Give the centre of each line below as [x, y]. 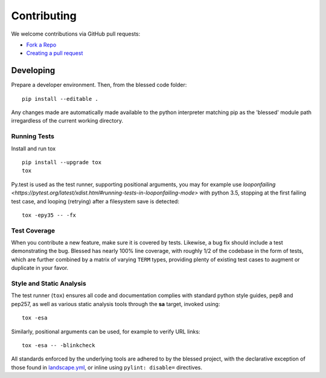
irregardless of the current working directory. [67, 121]
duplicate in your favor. [40, 268]
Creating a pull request [55, 53]
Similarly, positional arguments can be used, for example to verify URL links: [106, 332]
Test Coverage [33, 231]
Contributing [44, 16]
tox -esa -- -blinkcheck [59, 345]
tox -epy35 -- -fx [49, 215]
